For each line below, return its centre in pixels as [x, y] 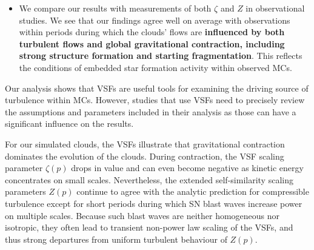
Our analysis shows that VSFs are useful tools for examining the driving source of [157, 88]
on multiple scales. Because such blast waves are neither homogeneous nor [142, 215]
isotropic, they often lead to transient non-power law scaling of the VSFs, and [149, 227]
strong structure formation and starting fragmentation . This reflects [161, 56]
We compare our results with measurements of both [115, 8]
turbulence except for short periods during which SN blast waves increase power [154, 203]
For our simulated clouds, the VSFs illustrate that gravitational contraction [145, 144]
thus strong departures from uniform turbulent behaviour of [116, 239]
